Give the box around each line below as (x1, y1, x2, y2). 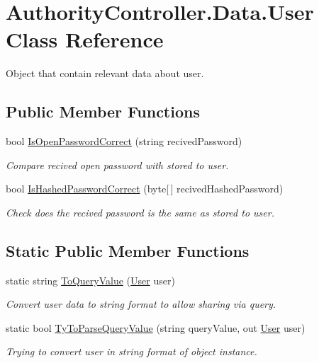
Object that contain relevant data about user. (6, 66, 204, 81)
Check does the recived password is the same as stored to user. (6, 204, 274, 219)
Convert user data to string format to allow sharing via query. (6, 296, 276, 311)
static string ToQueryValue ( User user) (6, 272, 175, 287)
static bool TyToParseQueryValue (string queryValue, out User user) (6, 320, 306, 335)
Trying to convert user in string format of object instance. (6, 344, 257, 359)
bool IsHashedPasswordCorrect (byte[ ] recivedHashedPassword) (6, 181, 284, 196)
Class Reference (6, 25, 164, 54)
